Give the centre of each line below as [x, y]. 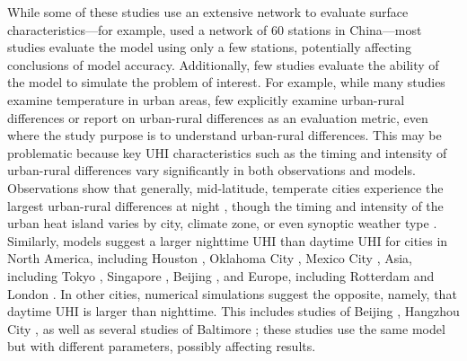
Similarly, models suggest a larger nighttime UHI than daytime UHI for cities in [228, 240]
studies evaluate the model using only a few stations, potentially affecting [209, 47]
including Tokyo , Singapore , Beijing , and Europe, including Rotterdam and [221, 275]
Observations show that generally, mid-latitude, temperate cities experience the [225, 187]
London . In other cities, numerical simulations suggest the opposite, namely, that [232, 293]
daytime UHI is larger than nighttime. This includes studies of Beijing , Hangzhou [233, 311]
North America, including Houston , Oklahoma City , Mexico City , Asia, [210, 258]
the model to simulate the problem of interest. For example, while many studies [226, 82]
